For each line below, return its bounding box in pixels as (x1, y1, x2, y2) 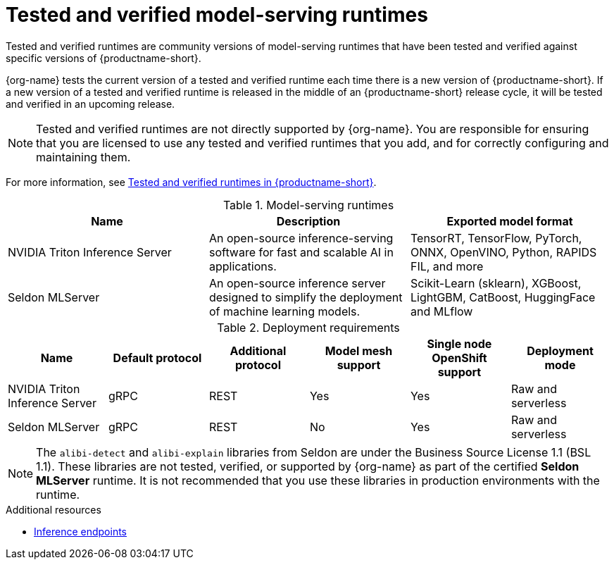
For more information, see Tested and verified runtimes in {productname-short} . (6, 175, 377, 188)
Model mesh (325, 343, 393, 358)
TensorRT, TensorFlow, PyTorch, (410, 230, 582, 245)
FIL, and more (410, 259, 484, 273)
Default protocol (113, 350, 202, 365)
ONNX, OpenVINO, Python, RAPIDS (410, 244, 597, 259)
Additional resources (6, 503, 101, 516)
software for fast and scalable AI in (208, 244, 394, 259)
